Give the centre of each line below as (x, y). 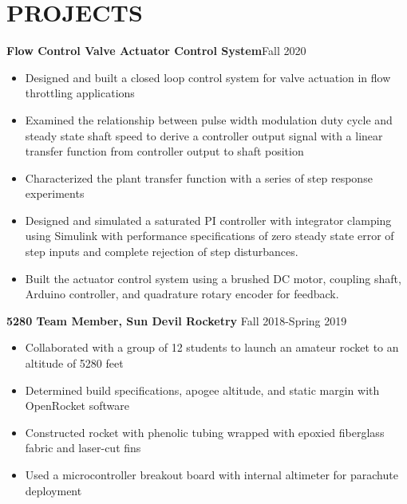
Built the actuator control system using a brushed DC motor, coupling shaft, (213, 278)
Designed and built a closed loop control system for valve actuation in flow (208, 77)
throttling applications (80, 93)
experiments (55, 193)
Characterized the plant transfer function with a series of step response (199, 177)
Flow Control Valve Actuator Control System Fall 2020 (156, 51)
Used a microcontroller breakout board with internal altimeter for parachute (211, 474)
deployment (53, 490)
